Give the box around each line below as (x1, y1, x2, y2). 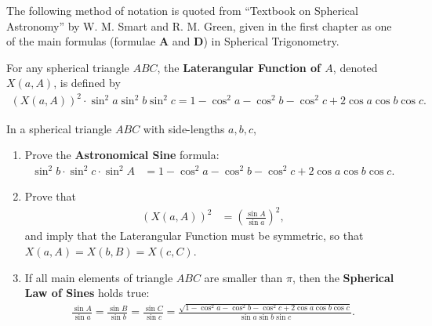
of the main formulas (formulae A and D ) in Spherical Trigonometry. (6, 33, 339, 49)
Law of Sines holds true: (24, 284, 150, 301)
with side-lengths (143, 120, 225, 136)
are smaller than (204, 269, 283, 285)
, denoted (332, 59, 378, 75)
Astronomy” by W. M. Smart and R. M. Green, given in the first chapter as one (6, 17, 392, 34)
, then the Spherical (292, 269, 394, 285)
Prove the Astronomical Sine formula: (24, 147, 220, 163)
